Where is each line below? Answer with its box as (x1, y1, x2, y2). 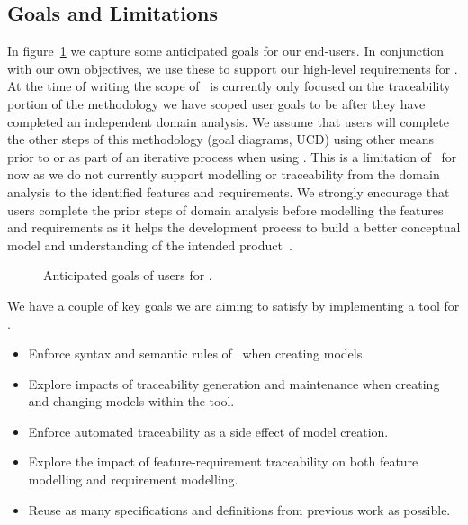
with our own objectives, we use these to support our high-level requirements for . (7, 59, 458, 77)
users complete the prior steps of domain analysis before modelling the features (7, 200, 444, 219)
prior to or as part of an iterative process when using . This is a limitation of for (7, 147, 457, 166)
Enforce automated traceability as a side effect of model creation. (28, 421, 389, 440)
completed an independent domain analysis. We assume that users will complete (7, 112, 449, 131)
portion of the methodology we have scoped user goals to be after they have (7, 94, 426, 113)
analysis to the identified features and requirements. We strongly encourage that (7, 182, 450, 201)
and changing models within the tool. (28, 392, 235, 411)
